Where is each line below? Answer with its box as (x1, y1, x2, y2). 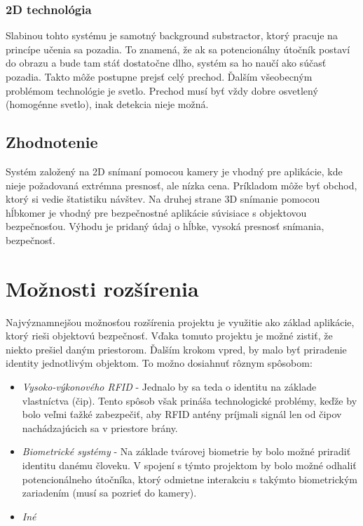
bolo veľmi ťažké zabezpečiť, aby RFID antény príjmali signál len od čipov (22, 407, 342, 422)
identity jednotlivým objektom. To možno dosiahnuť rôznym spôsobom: (6, 356, 313, 370)
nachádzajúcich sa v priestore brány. (22, 420, 178, 435)
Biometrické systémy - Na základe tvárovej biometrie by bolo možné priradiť (22, 444, 351, 459)
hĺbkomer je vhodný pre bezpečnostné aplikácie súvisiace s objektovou (6, 205, 307, 220)
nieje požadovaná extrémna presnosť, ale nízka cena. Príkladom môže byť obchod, (6, 177, 357, 192)
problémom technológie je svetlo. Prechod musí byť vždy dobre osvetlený (6, 83, 318, 97)
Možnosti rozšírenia (6, 274, 199, 302)
